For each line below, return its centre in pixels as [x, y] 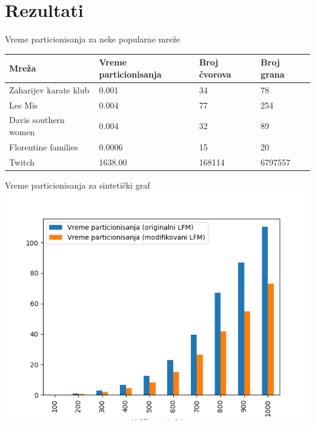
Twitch [22, 162]
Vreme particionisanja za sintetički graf [78, 185]
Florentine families [44, 146]
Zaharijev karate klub [49, 89]
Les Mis [24, 105]
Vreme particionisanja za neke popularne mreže [93, 39]
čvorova [215, 74]
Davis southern [37, 120]
